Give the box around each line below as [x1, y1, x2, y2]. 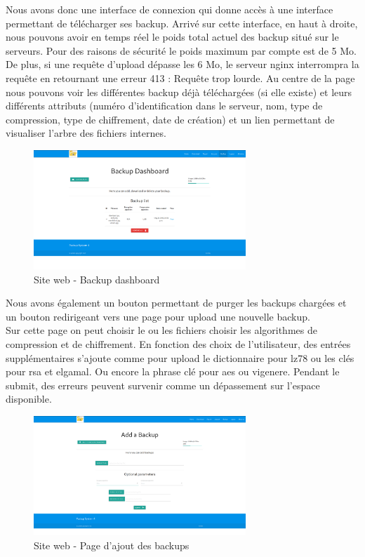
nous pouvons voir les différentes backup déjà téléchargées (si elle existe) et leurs [6, 84, 352, 99]
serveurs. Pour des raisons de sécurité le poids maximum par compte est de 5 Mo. [6, 43, 357, 58]
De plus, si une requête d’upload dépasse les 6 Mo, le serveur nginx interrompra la [6, 57, 359, 72]
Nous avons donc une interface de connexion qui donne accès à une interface [6, 2, 333, 16]
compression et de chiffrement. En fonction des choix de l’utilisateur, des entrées [6, 336, 351, 351]
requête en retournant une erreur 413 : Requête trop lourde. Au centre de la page [6, 70, 355, 85]
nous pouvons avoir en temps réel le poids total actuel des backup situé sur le [6, 29, 339, 44]
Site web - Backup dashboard [34, 271, 160, 286]
